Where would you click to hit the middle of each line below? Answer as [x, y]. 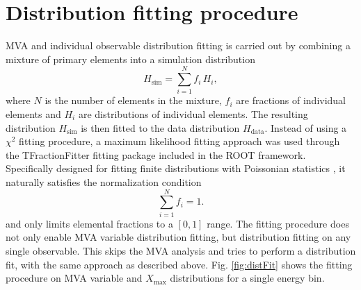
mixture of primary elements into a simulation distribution [130, 59]
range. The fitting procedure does [278, 223]
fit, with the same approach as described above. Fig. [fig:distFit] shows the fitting [179, 264]
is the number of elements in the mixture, [133, 100]
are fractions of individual [291, 100]
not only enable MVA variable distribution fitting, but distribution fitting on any [178, 237]
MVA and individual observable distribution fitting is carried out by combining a [178, 45]
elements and [33, 114]
